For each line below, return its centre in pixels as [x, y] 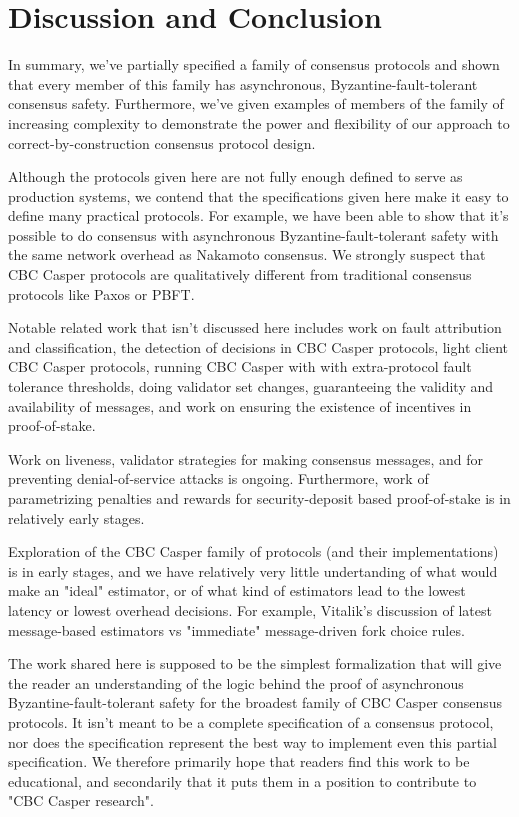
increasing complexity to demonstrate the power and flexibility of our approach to [259, 122]
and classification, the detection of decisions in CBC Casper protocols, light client [258, 346]
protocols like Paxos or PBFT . [101, 293]
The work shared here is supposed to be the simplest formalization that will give [255, 663]
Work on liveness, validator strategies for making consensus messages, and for [245, 458]
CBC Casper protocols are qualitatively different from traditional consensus [240, 274]
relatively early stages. [76, 517]
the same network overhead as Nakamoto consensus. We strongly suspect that [247, 254]
